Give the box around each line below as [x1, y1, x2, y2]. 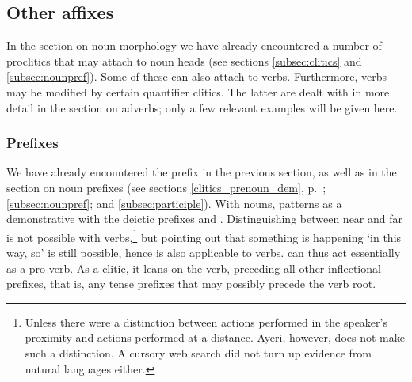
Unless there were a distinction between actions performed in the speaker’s [25, 313, 387, 330]
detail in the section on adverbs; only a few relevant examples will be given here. [6, 99, 398, 115]
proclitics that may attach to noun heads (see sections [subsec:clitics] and [6, 52, 362, 69]
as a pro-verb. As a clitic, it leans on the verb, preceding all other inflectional [6, 259, 381, 276]
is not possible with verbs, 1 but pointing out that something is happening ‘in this [6, 226, 402, 245]
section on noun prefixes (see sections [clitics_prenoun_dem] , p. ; [6, 179, 326, 195]
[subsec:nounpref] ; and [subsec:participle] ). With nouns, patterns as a [6, 195, 342, 211]
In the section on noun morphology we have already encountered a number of [6, 37, 382, 54]
